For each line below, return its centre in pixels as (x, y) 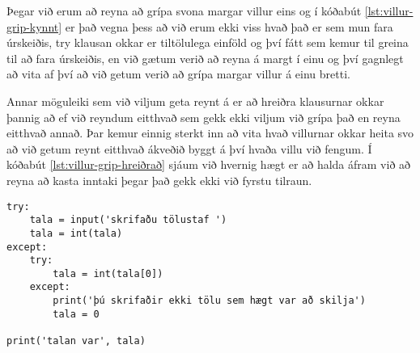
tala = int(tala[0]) (108, 273)
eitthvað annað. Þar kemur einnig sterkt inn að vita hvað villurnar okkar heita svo (210, 133)
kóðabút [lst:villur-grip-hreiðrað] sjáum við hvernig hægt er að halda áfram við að (209, 164)
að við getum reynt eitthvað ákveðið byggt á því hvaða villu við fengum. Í (189, 148)
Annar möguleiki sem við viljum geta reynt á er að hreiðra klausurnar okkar (195, 101)
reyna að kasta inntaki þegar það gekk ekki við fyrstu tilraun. (159, 180)
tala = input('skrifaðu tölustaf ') (128, 220)
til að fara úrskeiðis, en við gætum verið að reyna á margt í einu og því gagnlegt (205, 58)
